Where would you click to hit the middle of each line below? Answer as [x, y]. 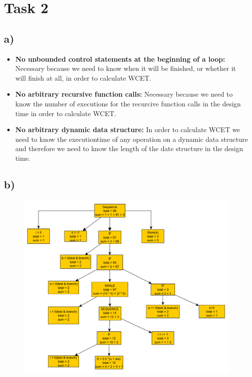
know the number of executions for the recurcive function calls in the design [128, 103]
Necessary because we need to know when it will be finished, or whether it [126, 68]
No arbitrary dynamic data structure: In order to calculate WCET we [128, 129]
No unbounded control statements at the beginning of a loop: [120, 59]
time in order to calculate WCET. [66, 113]
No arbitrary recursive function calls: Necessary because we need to [124, 94]
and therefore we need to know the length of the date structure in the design [129, 148]
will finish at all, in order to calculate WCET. [83, 77]
